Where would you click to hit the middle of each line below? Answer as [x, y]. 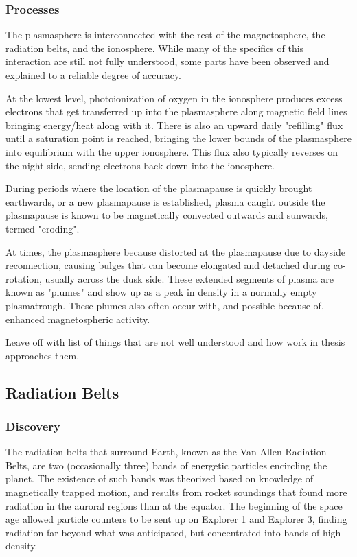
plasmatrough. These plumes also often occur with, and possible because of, [165, 305]
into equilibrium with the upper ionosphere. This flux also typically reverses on [172, 151]
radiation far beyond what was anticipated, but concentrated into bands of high [173, 532]
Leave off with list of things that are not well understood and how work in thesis [175, 342]
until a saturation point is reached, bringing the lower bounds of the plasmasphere [178, 138]
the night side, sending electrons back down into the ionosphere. [140, 165]
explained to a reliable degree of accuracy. [94, 75]
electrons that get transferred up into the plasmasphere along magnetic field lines [176, 111]
